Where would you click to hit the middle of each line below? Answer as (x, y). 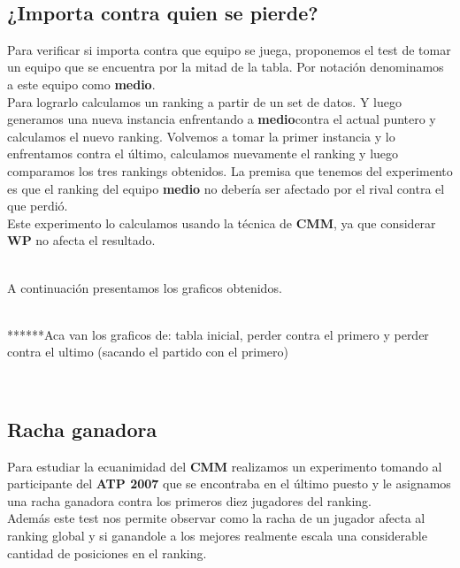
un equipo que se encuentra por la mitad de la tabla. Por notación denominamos (226, 67)
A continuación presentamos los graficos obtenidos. (145, 287)
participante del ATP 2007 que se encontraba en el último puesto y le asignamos (229, 484)
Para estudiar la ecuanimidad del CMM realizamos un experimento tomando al (225, 466)
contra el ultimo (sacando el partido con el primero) (148, 352)
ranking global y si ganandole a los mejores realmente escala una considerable (217, 536)
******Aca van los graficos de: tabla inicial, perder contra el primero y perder (218, 334)
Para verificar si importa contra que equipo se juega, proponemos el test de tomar (229, 49)
